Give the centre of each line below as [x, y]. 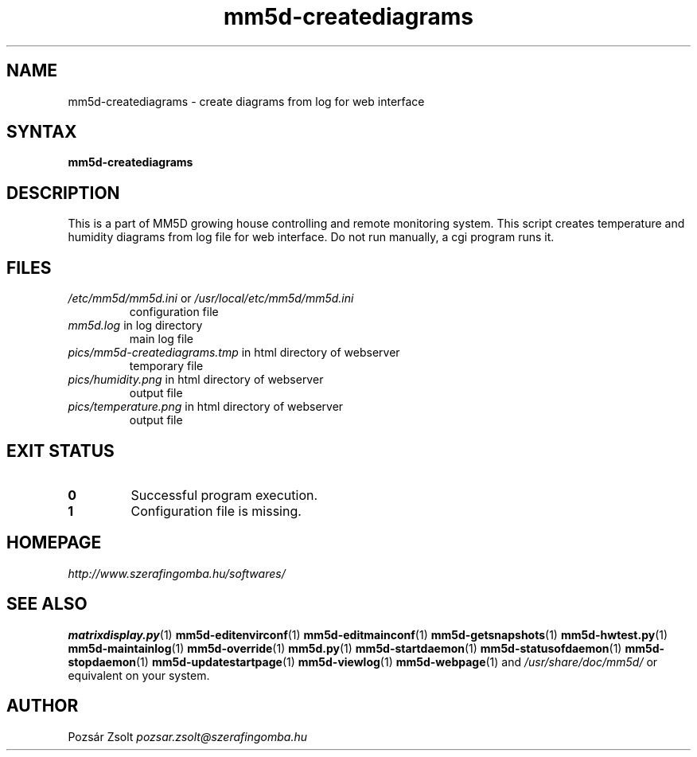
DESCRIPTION [63, 193]
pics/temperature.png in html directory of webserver [206, 407]
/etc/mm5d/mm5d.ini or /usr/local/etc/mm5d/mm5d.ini [211, 299]
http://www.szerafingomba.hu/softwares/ [177, 573]
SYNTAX [42, 132]
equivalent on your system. [139, 675]
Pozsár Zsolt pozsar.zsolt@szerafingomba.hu [187, 736]
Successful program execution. [224, 495]
